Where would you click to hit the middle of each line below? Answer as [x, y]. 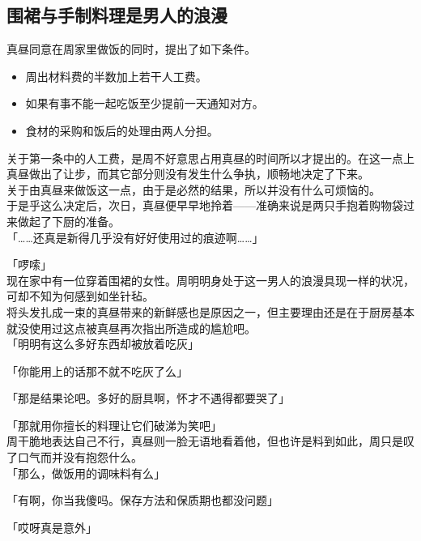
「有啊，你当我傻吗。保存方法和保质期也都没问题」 [142, 500]
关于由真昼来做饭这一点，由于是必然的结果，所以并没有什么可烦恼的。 [193, 189]
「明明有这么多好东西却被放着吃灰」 [103, 344]
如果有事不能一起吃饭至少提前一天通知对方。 [145, 103]
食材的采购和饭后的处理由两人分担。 [122, 130]
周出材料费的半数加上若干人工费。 [116, 76]
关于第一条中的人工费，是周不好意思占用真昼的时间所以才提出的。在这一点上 [210, 158]
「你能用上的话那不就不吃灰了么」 [97, 371]
